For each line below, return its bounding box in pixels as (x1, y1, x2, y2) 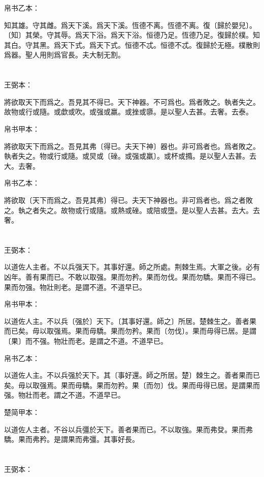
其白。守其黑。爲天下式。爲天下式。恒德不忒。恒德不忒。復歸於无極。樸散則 (4, 39, 260, 50)
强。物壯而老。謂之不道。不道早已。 (4, 390, 125, 400)
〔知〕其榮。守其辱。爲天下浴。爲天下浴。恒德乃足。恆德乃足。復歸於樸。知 (4, 29, 260, 40)
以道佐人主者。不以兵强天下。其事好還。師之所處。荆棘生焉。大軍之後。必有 (4, 261, 260, 272)
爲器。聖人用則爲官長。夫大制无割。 (4, 49, 125, 60)
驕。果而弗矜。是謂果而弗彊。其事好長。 (4, 434, 139, 444)
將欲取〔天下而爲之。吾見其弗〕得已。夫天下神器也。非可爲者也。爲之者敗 (4, 194, 253, 205)
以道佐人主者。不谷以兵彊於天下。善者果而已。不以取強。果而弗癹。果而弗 (4, 424, 253, 434)
